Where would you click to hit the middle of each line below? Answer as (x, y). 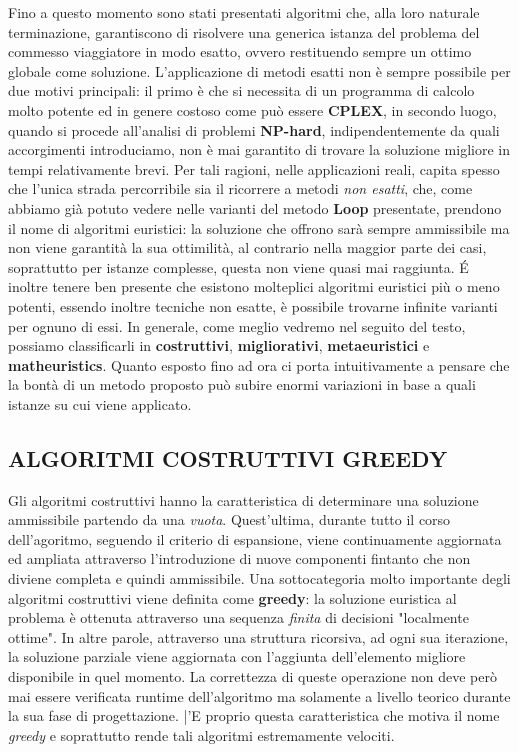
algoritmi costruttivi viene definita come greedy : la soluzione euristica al (232, 597)
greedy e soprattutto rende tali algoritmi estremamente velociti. (201, 734)
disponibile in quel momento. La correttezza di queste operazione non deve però (252, 676)
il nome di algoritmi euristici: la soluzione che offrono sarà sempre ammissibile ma (259, 227)
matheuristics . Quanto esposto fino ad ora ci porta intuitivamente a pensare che (259, 364)
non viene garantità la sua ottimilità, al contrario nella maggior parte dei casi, (247, 247)
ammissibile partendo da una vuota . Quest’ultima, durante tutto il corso (229, 519)
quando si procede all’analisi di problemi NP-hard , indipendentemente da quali (254, 129)
